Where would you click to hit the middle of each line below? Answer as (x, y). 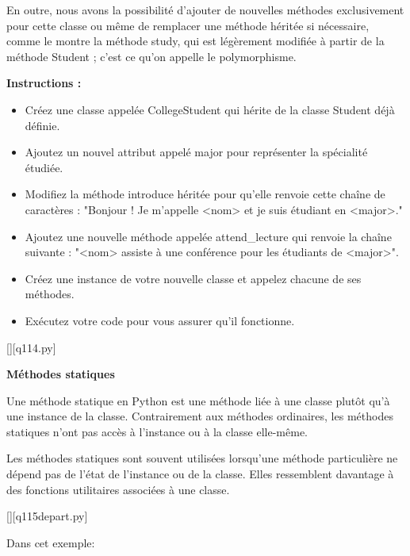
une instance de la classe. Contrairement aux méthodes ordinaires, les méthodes (200, 416)
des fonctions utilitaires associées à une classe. (118, 489)
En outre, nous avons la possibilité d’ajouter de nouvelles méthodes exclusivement (205, 10)
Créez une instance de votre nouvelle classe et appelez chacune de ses (193, 278)
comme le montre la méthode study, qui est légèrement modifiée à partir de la (195, 41)
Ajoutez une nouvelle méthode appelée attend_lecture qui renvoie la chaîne (208, 236)
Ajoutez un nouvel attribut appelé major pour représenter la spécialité (196, 152)
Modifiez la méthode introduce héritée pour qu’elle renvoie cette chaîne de (205, 194)
